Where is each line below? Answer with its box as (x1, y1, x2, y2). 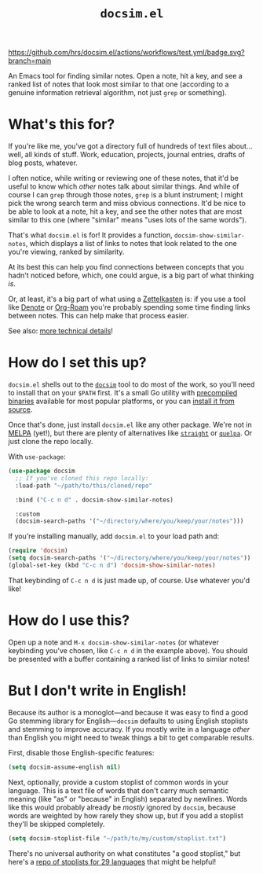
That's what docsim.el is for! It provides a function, (8, 230, 173, 240)
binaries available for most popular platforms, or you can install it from (8, 396, 236, 406)
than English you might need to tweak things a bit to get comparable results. (8, 733, 254, 742)
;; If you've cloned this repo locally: (15, 474, 149, 482)
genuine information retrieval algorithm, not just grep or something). (8, 88, 228, 97)
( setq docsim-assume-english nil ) (8, 763, 122, 771)
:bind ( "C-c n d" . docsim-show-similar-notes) (15, 496, 174, 504)
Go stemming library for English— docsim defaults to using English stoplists (8, 716, 249, 725)
